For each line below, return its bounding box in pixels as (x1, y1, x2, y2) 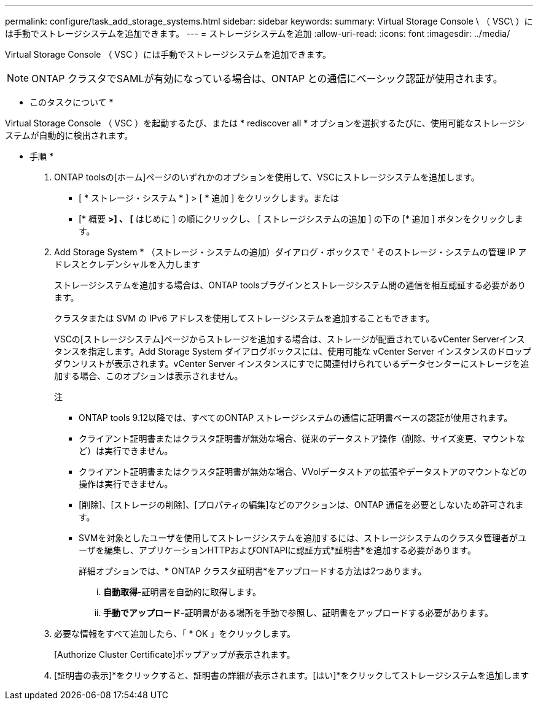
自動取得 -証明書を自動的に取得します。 (103, 587, 262, 597)
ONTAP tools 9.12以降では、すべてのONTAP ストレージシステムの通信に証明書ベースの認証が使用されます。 (79, 412, 513, 423)
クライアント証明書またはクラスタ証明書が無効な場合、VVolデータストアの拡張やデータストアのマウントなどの (79, 466, 527, 477)
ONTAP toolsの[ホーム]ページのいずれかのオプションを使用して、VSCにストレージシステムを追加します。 (54, 172, 480, 182)
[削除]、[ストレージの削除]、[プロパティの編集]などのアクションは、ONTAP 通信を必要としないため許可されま (79, 499, 524, 510)
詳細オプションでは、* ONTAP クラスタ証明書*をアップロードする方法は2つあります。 (79, 566, 427, 576)
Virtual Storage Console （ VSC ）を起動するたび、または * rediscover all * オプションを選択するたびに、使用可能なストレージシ (5, 118, 525, 128)
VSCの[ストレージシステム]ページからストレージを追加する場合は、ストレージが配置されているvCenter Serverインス (54, 334, 525, 344)
